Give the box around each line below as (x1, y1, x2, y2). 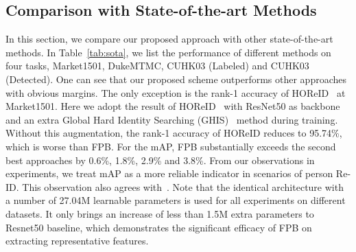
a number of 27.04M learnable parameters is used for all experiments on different (5, 193, 346, 207)
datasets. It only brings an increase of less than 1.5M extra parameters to (5, 206, 314, 220)
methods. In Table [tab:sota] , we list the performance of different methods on (5, 45, 331, 59)
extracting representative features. (5, 233, 149, 248)
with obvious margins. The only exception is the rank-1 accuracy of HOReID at (5, 85, 346, 100)
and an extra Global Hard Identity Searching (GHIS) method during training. (5, 112, 338, 126)
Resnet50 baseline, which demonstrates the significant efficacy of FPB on (5, 220, 312, 234)
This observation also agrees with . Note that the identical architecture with (22, 179, 344, 194)
